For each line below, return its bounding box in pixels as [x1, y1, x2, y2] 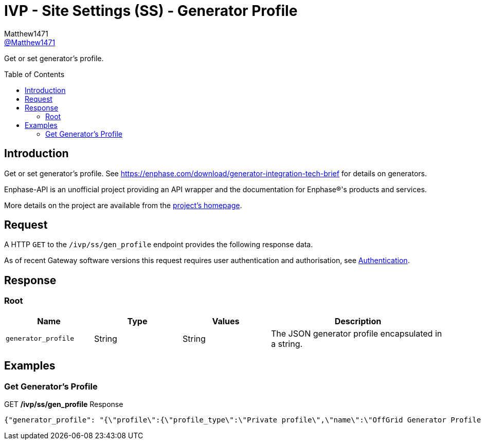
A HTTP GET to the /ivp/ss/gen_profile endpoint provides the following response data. [4, 240, 313, 249]
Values [212, 316, 240, 326]
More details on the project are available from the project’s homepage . [4, 200, 242, 210]
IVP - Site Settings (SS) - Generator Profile [4, 2, 298, 20]
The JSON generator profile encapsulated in [271, 328, 442, 339]
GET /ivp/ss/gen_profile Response [4, 399, 123, 409]
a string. [271, 338, 303, 349]
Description [334, 316, 382, 326]
